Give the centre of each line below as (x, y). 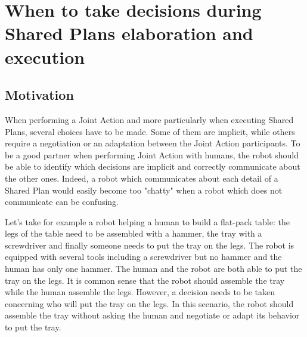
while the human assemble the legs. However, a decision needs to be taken (140, 292)
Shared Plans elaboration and (129, 33)
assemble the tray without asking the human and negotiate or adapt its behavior (152, 315)
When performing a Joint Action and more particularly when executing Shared (149, 119)
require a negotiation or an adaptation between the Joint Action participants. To (153, 143)
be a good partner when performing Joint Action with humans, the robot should (152, 154)
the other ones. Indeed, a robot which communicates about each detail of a (142, 178)
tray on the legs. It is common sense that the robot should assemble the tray (145, 280)
